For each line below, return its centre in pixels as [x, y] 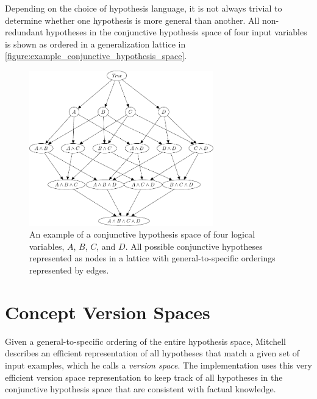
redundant [24, 32]
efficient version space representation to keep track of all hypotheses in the [144, 377]
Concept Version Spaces [108, 312]
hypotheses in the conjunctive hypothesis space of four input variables [176, 32]
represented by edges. [69, 270]
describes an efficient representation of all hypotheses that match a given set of [152, 353]
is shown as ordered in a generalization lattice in [95, 44]
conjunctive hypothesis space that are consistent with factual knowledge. [141, 389]
